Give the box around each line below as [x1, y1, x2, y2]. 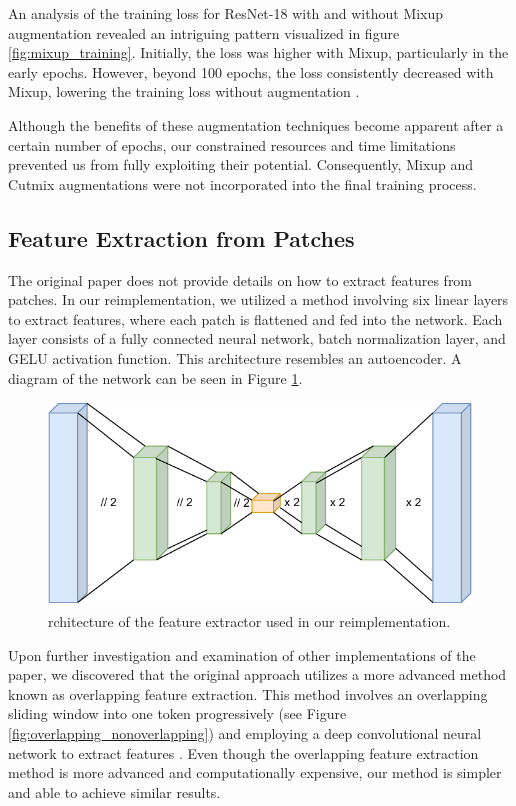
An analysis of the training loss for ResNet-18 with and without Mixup [8, 3, 444, 23]
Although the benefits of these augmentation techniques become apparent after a [8, 114, 504, 135]
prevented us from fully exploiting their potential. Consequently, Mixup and [8, 154, 474, 175]
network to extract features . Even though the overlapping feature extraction [8, 742, 479, 763]
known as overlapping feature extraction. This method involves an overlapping [8, 683, 488, 704]
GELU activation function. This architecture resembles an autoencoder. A [8, 347, 462, 368]
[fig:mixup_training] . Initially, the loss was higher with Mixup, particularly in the [8, 42, 509, 63]
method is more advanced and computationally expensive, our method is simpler [8, 762, 502, 783]
